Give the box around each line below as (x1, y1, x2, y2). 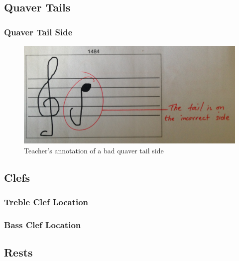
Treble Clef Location (4, 196, 89, 208)
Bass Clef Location (4, 219, 81, 231)
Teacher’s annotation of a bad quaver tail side (24, 145, 164, 155)
